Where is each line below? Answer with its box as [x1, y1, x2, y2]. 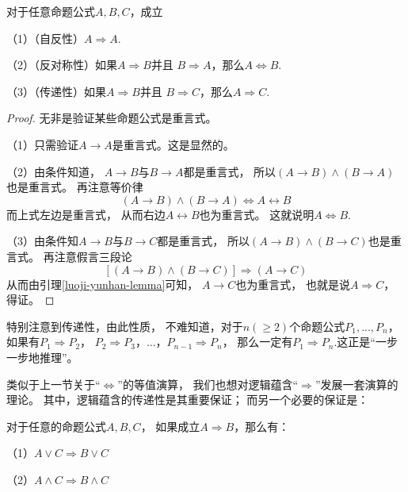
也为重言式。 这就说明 [199, 206, 315, 222]
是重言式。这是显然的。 [112, 136, 235, 152]
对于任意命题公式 [6, 3, 95, 19]
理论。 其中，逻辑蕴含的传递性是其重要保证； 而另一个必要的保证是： [6, 391, 369, 408]
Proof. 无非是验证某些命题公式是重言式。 [6, 110, 217, 126]
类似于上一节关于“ [6, 375, 101, 392]
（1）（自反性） [6, 29, 84, 46]
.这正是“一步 [334, 333, 398, 350]
